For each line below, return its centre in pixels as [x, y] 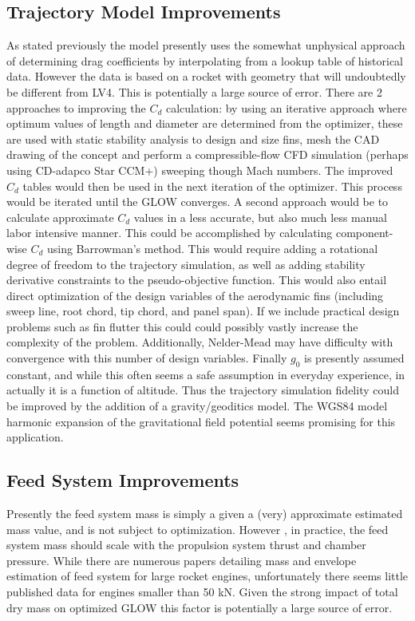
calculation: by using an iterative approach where [287, 107]
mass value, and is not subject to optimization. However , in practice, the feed [198, 529]
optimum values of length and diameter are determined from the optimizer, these [205, 123]
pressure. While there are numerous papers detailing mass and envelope [182, 560]
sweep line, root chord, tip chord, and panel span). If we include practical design [203, 311]
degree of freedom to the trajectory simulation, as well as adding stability [186, 264]
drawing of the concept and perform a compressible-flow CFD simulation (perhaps [207, 154]
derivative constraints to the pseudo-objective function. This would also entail [197, 280]
